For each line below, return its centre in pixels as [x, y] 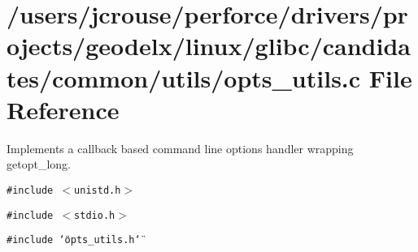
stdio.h [95, 215]
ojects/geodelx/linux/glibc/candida [209, 46]
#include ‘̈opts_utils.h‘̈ [74, 240]
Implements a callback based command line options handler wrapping [180, 148]
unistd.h [98, 190]
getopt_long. [39, 164]
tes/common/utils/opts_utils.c [184, 77]
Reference [63, 109]
